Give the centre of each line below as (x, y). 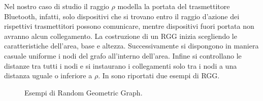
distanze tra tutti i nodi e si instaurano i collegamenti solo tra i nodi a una (121, 65)
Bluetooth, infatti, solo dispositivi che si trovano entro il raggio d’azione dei (122, 16)
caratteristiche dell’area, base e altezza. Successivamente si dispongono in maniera (131, 46)
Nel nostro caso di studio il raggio (57, 6)
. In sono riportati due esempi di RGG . (159, 75)
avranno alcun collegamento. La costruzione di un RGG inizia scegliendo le (121, 36)
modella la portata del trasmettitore (174, 6)
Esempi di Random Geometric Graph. (84, 92)
